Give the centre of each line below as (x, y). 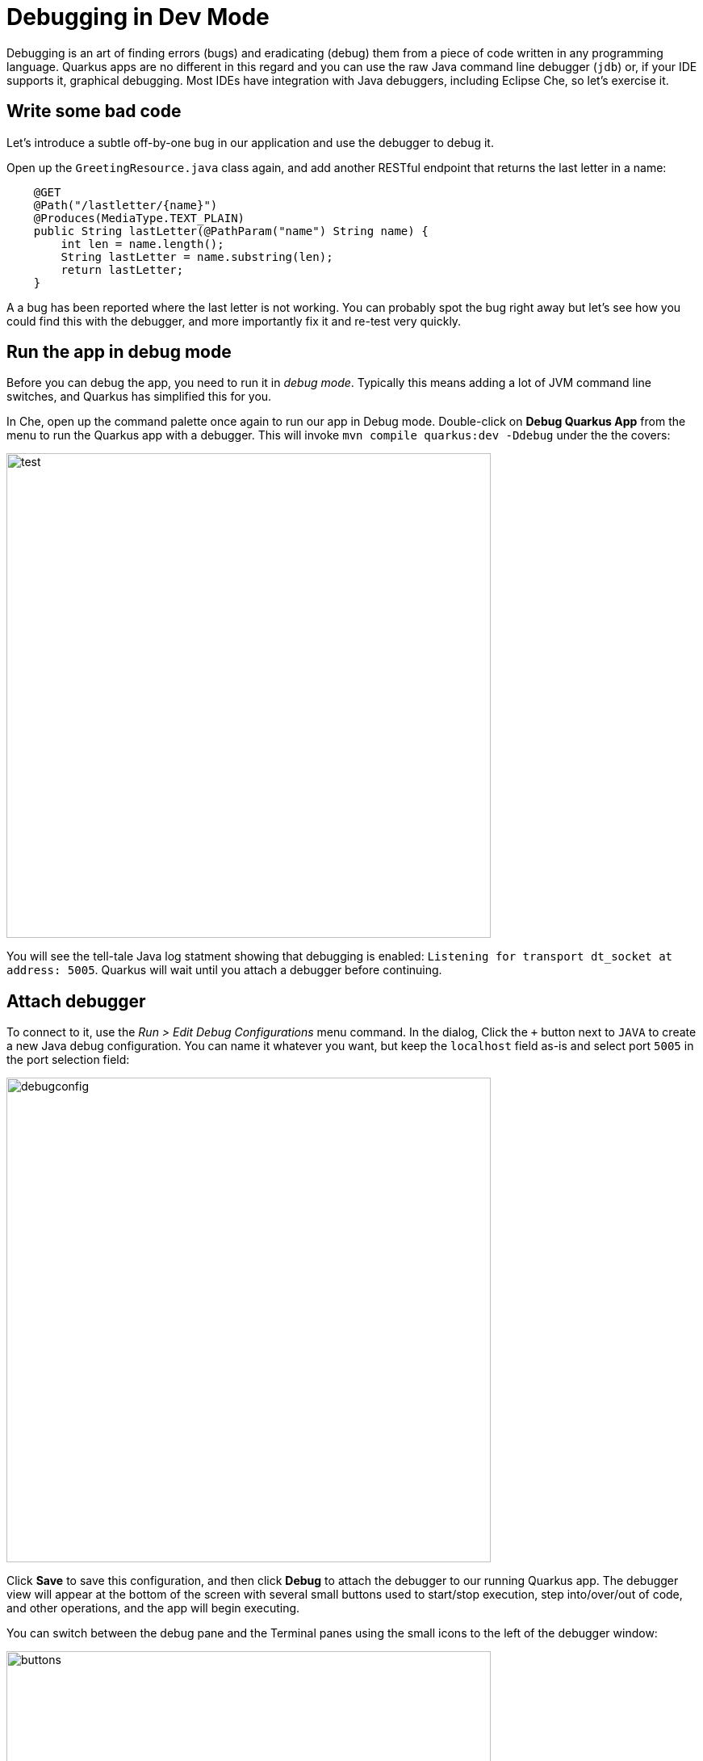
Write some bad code (94, 111)
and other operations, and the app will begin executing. (153, 1608)
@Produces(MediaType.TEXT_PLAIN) (139, 218)
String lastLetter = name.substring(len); (197, 256)
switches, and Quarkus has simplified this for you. (139, 397)
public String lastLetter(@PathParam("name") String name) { (231, 231)
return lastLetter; (122, 269)
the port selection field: (68, 1060)
